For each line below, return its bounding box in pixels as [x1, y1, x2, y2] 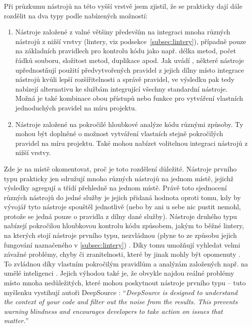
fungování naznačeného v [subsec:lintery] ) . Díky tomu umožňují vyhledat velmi [4, 239, 240, 249]
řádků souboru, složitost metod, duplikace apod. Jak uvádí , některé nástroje [15, 55, 244, 65]
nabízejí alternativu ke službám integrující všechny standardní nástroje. [15, 83, 228, 93]
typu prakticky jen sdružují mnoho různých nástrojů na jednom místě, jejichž [4, 173, 234, 183]
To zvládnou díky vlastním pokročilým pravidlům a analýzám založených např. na [4, 258, 248, 268]
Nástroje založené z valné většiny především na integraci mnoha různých [15, 27, 231, 37]
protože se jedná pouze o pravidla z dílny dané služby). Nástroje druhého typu [4, 211, 237, 221]
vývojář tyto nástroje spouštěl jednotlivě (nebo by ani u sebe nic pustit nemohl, [4, 202, 241, 212]
